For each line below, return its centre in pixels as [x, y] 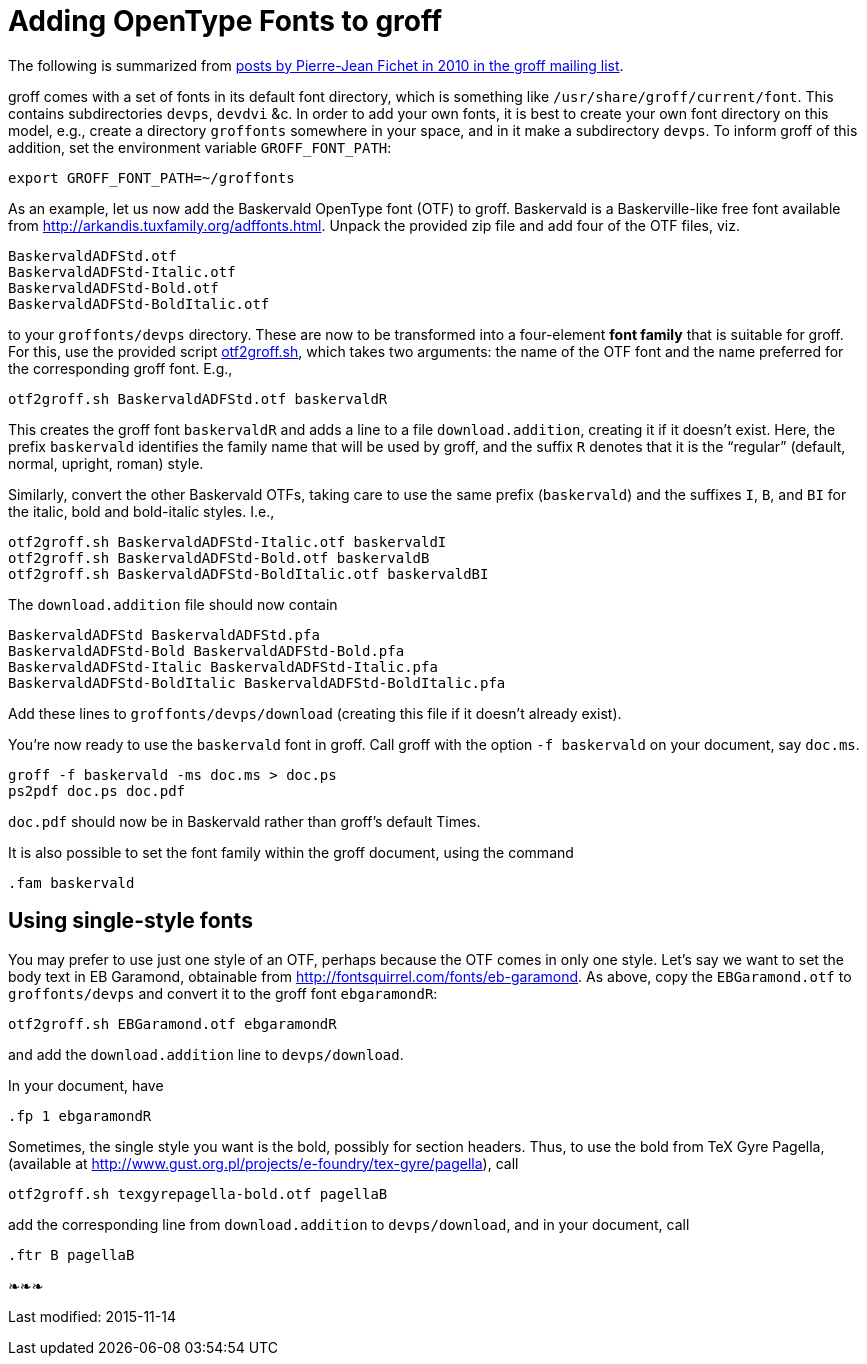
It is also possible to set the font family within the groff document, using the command [291, 852]
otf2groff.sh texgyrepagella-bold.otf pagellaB [198, 1193]
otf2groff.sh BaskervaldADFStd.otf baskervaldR [198, 398]
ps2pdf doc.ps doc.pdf [97, 790]
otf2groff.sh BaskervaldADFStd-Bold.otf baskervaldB [219, 557]
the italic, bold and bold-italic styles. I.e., [141, 511]
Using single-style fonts [130, 921]
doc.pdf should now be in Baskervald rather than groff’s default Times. [244, 821]
